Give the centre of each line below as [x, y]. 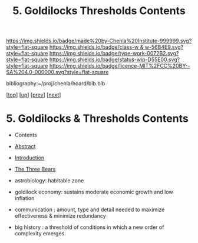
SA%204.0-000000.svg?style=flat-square [57, 72]
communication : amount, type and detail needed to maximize [90, 209]
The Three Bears [35, 169]
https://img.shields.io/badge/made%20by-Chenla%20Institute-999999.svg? [99, 41]
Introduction [29, 158]
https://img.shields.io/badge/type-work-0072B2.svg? [114, 54]
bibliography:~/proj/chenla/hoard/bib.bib [56, 84]
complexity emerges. [40, 234]
